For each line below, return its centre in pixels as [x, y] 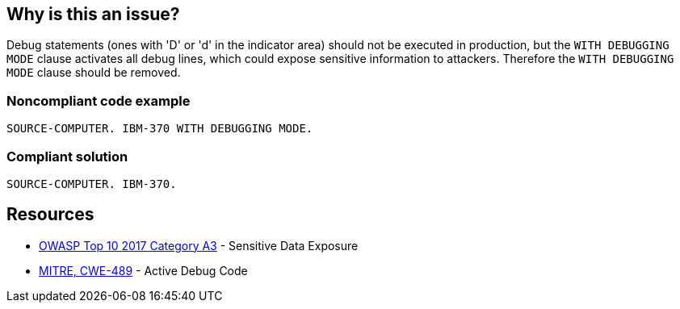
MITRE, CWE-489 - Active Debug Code [143, 270]
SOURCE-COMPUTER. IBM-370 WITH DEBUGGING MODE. [160, 129]
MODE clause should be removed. [94, 73]
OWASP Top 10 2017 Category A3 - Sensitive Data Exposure [199, 245]
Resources [50, 215]
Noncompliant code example [99, 100]
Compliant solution [67, 156]
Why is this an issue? [93, 14]
